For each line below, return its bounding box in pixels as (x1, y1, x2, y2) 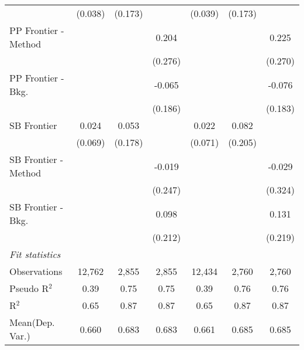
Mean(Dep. (9, 315, 55, 329)
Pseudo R (9, 281, 49, 295)
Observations (9, 264, 63, 278)
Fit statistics (9, 247, 61, 261)
